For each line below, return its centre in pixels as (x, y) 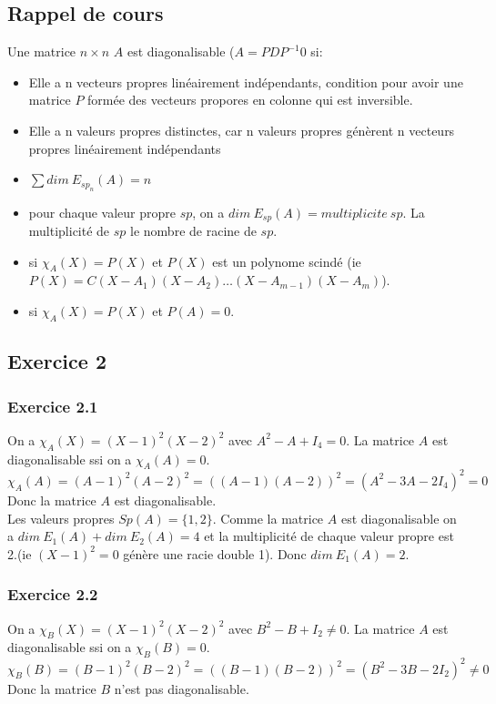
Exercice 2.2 (53, 594)
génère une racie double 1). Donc (215, 553)
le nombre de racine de (193, 231)
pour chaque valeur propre (102, 212)
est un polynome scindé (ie (287, 261)
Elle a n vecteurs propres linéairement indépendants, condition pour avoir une (246, 82)
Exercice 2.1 (53, 406)
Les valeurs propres (61, 518)
